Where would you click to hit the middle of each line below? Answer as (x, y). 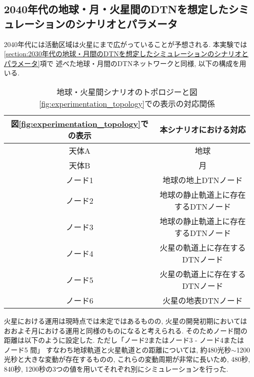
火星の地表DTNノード (203, 300)
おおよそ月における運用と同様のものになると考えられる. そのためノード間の (126, 330)
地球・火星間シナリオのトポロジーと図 (127, 92)
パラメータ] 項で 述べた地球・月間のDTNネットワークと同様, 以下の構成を (122, 63)
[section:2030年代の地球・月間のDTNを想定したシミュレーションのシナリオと (126, 54)
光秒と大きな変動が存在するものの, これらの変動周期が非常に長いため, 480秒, (127, 359)
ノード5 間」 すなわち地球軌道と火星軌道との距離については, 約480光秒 (118, 349)
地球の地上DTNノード (203, 180)
